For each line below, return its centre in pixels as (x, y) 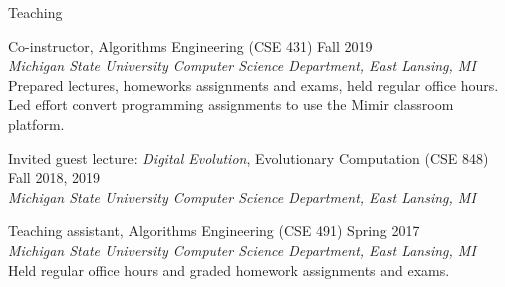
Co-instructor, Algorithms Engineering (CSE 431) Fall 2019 (190, 45)
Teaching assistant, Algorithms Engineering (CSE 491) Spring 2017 (214, 230)
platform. (36, 123)
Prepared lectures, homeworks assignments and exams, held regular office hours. (253, 84)
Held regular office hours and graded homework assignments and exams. (229, 269)
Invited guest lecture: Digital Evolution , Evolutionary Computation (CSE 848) (248, 157)
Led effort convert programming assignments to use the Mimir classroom (231, 104)
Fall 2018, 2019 (54, 177)
